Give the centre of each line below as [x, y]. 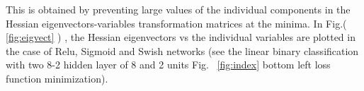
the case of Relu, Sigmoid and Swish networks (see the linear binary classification [182, 50]
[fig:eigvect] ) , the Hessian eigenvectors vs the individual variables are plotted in [181, 37]
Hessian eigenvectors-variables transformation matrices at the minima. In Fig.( [176, 23]
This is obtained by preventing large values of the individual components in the [178, 9]
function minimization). [57, 78]
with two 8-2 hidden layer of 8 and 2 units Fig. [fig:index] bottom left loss [168, 65]
